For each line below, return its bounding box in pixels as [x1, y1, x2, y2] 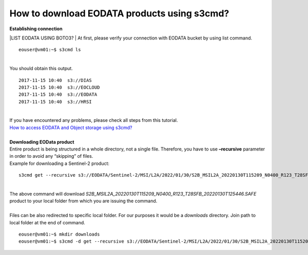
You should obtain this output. [9, 66, 73, 72]
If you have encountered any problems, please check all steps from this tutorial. [9, 117, 178, 123]
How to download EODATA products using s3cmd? [9, 8, 229, 19]
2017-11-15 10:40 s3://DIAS [18, 77, 92, 83]
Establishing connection [9, 26, 63, 32]
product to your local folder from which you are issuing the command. [9, 198, 158, 204]
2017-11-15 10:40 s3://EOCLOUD [18, 84, 100, 90]
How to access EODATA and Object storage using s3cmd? [9, 124, 133, 131]
